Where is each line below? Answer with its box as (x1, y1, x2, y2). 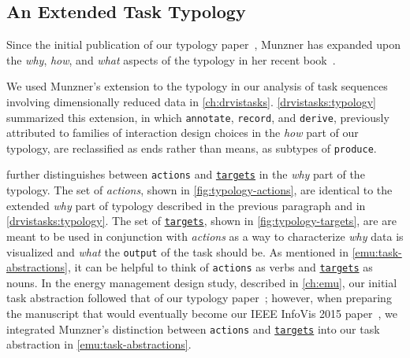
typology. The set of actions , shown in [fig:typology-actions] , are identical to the (6, 182, 393, 198)
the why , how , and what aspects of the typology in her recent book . (6, 51, 336, 68)
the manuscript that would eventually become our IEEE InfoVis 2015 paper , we (6, 305, 397, 322)
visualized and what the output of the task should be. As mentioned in (6, 243, 348, 260)
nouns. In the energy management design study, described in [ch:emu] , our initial (6, 274, 397, 290)
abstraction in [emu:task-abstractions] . (6, 336, 192, 352)
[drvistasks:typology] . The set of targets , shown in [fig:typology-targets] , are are (6, 212, 397, 229)
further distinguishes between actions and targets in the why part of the (6, 166, 365, 183)
